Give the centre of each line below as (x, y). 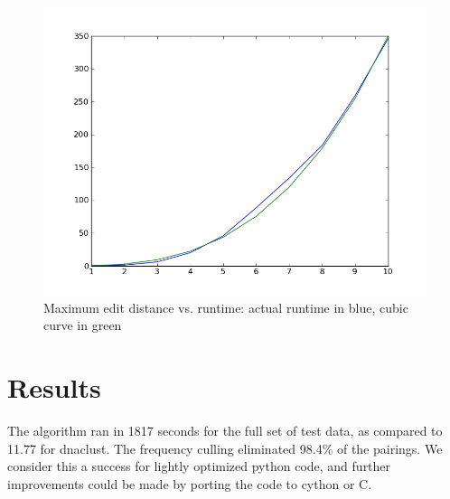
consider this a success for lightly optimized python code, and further (199, 466)
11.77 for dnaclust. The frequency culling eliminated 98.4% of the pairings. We (225, 448)
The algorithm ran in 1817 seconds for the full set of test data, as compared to (225, 430)
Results (54, 386)
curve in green (83, 325)
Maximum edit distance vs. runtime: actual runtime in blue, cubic (226, 307)
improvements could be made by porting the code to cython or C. (190, 483)
